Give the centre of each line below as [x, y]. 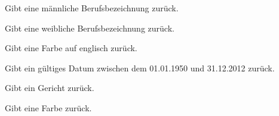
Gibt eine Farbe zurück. [48, 107]
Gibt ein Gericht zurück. [50, 88]
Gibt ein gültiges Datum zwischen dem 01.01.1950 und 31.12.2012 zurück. [140, 68]
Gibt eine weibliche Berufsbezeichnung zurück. [90, 28]
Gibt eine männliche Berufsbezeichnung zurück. [92, 8]
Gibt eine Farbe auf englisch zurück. [71, 48]
